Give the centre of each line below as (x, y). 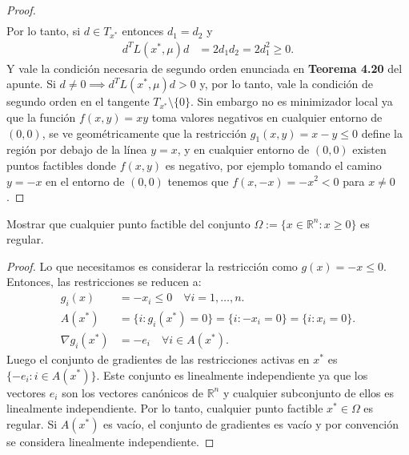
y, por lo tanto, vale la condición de (287, 84)
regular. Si (32, 423)
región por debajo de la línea (77, 149)
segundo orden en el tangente (78, 101)
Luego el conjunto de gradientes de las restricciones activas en (158, 358)
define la (382, 133)
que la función (41, 117)
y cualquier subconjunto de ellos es (308, 392)
